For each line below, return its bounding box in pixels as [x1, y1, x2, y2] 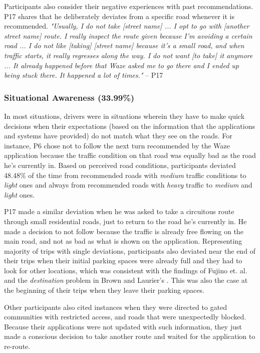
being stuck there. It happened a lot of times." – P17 [4, 70, 163, 80]
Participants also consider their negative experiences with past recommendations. [4, 1, 253, 11]
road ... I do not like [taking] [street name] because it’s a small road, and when [4, 40, 244, 51]
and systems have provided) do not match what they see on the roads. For [4, 130, 232, 141]
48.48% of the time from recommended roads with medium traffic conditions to [4, 169, 246, 180]
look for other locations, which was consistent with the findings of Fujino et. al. [4, 265, 247, 275]
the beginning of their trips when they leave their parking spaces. [4, 285, 204, 295]
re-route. [4, 341, 31, 351]
